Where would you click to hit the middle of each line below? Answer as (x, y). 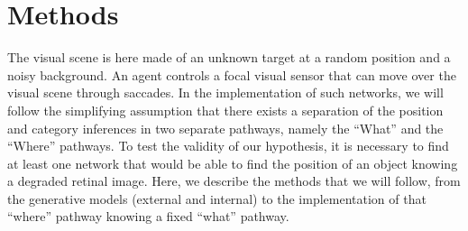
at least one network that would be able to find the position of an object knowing (233, 163)
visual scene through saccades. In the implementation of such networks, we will (225, 92)
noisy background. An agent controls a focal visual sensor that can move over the (232, 74)
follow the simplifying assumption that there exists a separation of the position (225, 110)
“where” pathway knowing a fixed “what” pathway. (148, 216)
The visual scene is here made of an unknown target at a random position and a (229, 57)
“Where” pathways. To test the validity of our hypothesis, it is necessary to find (228, 146)
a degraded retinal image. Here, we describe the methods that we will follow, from (234, 181)
